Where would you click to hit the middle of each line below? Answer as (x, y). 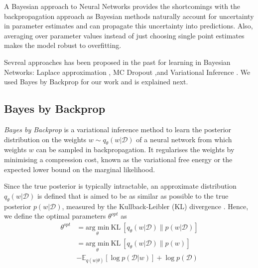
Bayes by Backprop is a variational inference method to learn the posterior (118, 129)
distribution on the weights (45, 139)
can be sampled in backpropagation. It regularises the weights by (135, 149)
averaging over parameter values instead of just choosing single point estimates (124, 35)
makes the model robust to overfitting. (63, 45)
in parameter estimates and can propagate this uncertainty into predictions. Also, (129, 26)
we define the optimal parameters (55, 216)
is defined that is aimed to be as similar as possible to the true (133, 195)
